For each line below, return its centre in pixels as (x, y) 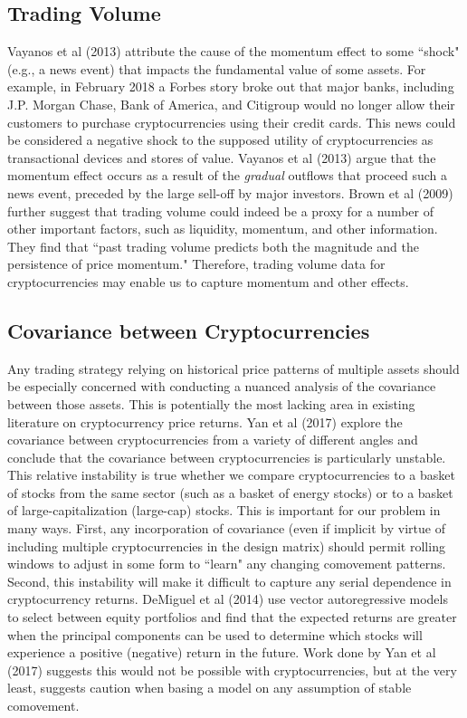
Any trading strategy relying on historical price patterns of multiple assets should (233, 368)
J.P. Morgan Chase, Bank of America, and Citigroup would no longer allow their (231, 104)
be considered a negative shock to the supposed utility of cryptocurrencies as (220, 140)
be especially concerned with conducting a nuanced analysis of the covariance (222, 386)
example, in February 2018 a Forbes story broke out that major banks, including (231, 86)
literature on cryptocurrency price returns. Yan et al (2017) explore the (205, 421)
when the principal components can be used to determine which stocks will (215, 634)
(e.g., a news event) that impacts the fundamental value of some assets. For (217, 68)
